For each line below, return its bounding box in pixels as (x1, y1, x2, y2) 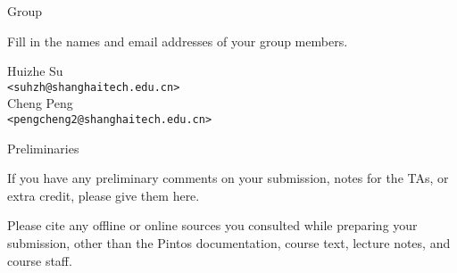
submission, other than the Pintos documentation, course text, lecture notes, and (7, 234, 451, 252)
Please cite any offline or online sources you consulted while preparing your (7, 216, 418, 235)
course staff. (7, 251, 72, 269)
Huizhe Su (7, 62, 63, 80)
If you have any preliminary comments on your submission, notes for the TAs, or (7, 169, 449, 187)
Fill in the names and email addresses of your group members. (7, 31, 348, 50)
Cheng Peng (7, 94, 73, 112)
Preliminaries (7, 138, 79, 157)
